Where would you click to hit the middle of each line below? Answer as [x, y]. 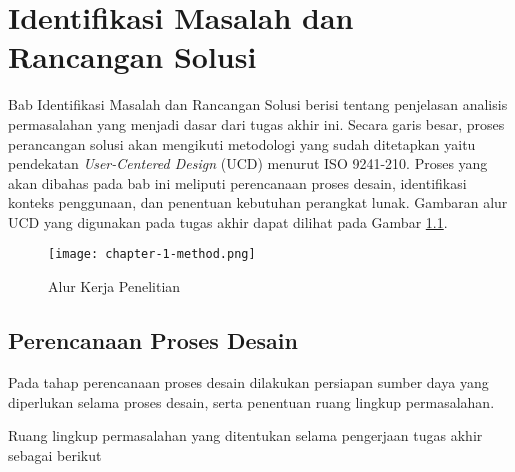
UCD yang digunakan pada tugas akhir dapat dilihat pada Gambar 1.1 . [228, 221]
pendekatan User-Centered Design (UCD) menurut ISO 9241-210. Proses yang [248, 163]
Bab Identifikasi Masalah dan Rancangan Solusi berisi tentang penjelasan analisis [258, 104]
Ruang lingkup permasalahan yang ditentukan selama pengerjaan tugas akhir [245, 435]
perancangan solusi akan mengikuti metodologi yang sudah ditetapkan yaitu [242, 143]
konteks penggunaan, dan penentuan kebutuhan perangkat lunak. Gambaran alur [258, 202]
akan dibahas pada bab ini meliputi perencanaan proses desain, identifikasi [237, 182]
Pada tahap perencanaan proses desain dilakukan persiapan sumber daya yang [248, 381]
